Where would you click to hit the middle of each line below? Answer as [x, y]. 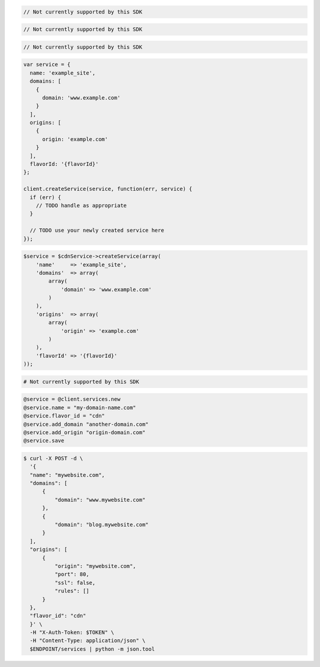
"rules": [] [72, 591]
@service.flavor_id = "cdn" [64, 416]
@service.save [44, 441]
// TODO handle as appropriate [81, 205]
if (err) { [46, 197]
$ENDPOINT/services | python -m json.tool [92, 649]
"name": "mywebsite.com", [67, 475]
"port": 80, [72, 574]
